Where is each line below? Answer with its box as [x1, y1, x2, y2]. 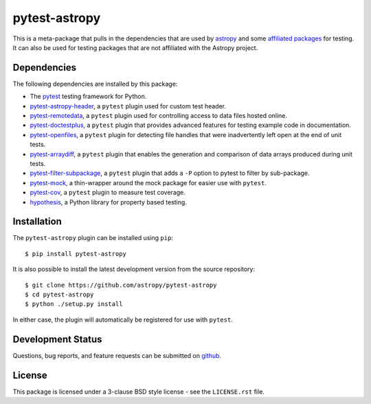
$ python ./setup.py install [25, 300, 123, 308]
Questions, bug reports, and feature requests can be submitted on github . [12, 351, 222, 359]
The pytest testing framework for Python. [30, 93, 147, 101]
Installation [12, 216, 62, 228]
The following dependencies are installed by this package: [12, 80, 178, 88]
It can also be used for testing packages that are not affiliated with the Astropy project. [12, 43, 258, 51]
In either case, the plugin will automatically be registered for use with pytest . [12, 316, 233, 324]
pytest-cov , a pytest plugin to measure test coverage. [30, 189, 185, 197]
